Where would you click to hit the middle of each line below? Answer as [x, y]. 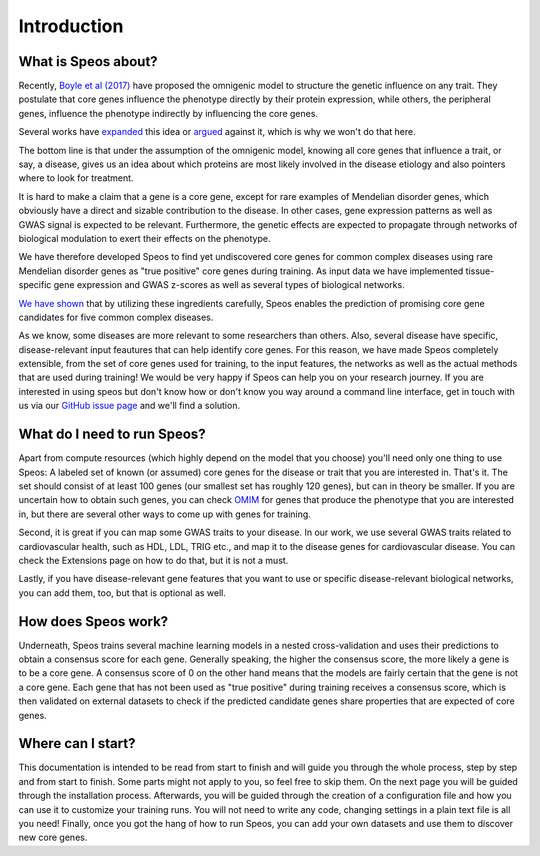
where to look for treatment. [76, 178]
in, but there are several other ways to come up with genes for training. [165, 514]
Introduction [71, 26]
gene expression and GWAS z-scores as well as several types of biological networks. [229, 285]
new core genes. [53, 837]
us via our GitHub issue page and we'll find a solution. [129, 406]
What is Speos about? [88, 61]
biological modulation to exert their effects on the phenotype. [144, 238]
